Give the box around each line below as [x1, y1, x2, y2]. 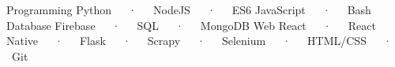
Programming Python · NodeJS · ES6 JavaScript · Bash [6, 2, 371, 17]
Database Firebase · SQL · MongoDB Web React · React [6, 17, 376, 33]
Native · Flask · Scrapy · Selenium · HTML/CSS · [6, 32, 392, 49]
